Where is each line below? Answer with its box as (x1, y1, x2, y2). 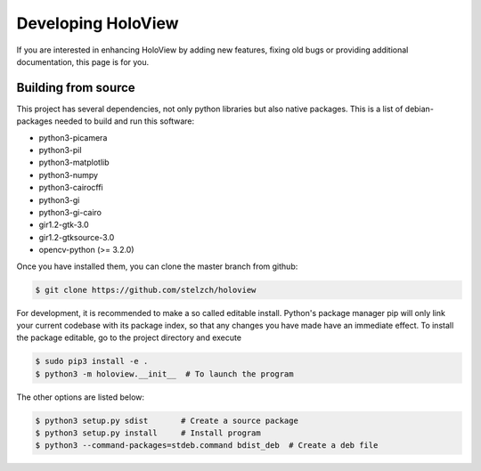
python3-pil (38, 145, 82, 156)
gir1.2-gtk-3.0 (38, 219, 89, 231)
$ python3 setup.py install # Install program (35, 428, 262, 438)
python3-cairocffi (38, 183, 104, 193)
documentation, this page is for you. (16, 56, 150, 67)
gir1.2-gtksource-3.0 (38, 231, 115, 242)
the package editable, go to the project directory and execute (16, 332, 242, 343)
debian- (404, 103, 434, 114)
